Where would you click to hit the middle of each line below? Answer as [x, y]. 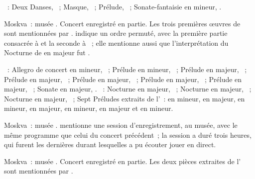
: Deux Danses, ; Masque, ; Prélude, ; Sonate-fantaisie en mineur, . [114, 6]
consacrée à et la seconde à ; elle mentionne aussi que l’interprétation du [116, 43]
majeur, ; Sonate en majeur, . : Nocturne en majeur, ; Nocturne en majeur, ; [128, 89]
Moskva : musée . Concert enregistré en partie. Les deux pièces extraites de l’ [123, 161]
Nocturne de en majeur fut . [47, 52]
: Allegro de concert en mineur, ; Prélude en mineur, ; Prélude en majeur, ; [127, 69]
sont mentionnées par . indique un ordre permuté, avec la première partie [116, 33]
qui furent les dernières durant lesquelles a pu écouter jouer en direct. [110, 144]
